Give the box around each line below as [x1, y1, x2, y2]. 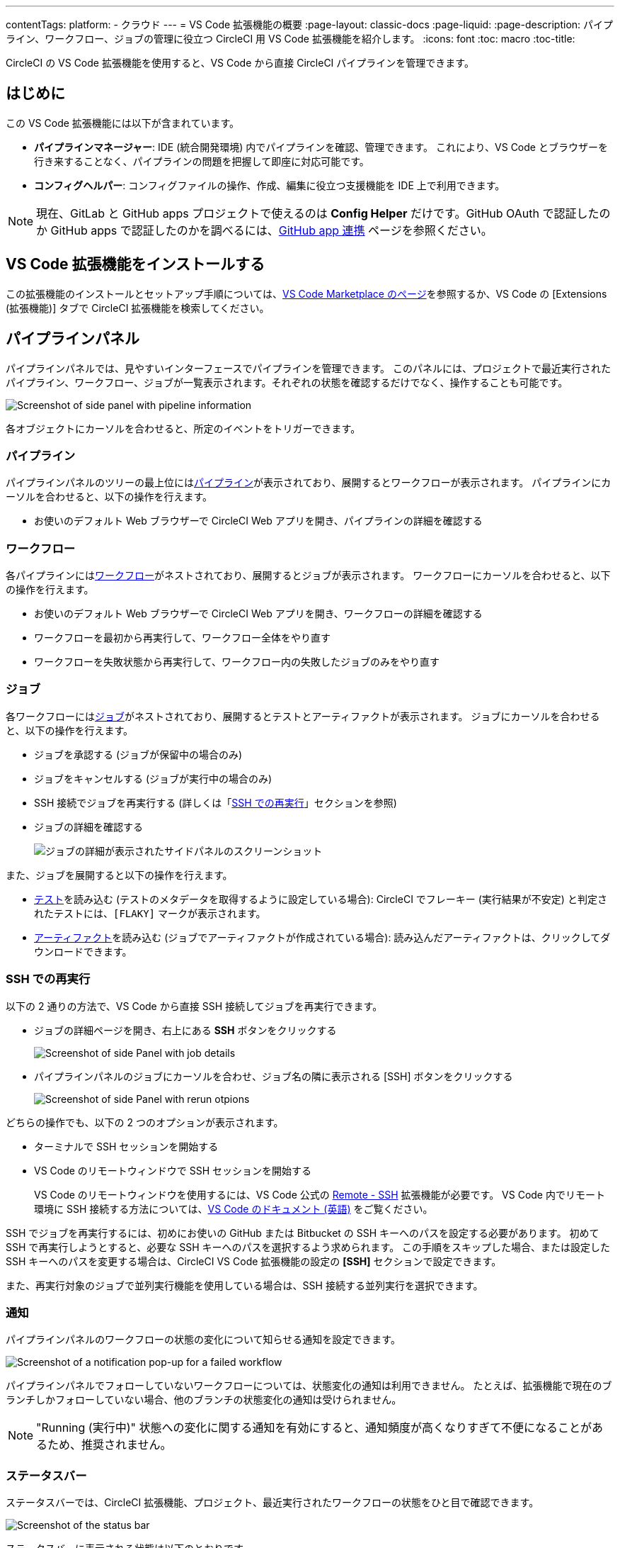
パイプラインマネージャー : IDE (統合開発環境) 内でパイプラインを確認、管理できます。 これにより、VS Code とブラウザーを [34, 140, 608, 153]
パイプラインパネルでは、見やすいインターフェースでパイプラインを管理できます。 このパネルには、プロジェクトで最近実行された [6, 361, 611, 374]
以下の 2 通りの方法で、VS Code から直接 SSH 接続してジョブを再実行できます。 [6, 999, 383, 1012]
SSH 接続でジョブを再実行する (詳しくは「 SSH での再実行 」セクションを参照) [34, 796, 397, 809]
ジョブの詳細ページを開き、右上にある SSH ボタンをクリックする [34, 1023, 337, 1036]
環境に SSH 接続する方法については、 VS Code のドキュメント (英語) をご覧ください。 [34, 1202, 433, 1215]
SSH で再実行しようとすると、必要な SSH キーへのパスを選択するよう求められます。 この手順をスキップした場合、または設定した [6, 1240, 611, 1253]
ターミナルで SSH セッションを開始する [34, 1140, 219, 1152]
